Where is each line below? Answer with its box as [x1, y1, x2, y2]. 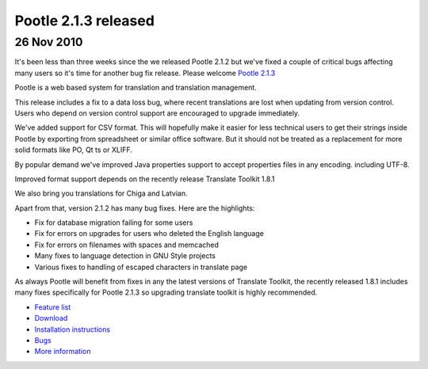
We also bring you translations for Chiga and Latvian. [14, 188, 188, 198]
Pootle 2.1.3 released [14, 12, 155, 29]
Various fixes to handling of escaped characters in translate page [34, 262, 248, 272]
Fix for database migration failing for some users [34, 218, 193, 227]
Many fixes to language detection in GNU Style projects [34, 251, 216, 261]
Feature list [34, 302, 71, 312]
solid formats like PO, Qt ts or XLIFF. [14, 145, 132, 154]
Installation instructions [34, 325, 111, 334]
